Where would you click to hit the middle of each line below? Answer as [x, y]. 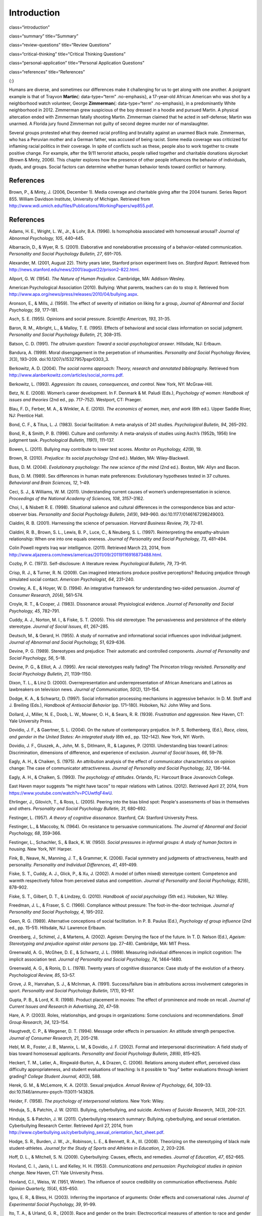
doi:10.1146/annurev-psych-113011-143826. [52, 1092]
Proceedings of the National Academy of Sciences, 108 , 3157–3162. [77, 499]
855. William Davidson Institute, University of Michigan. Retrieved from [80, 199]
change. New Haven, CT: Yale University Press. [56, 1173]
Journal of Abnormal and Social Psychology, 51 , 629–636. [67, 643]
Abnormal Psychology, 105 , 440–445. [47, 238]
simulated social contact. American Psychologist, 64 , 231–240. [72, 579]
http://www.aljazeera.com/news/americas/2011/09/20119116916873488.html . [86, 554]
